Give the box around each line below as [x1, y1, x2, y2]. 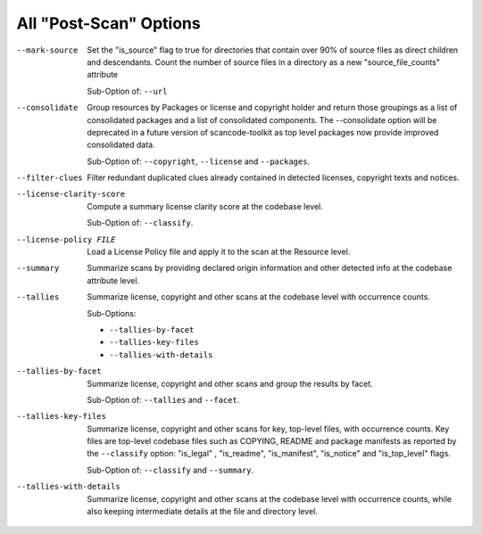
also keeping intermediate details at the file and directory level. [87, 506, 319, 517]
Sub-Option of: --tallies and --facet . [87, 394, 240, 405]
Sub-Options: [87, 308, 137, 318]
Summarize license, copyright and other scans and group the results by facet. [87, 378, 374, 389]
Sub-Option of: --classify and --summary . [87, 464, 254, 475]
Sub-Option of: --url [87, 86, 168, 96]
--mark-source [16, 45, 79, 55]
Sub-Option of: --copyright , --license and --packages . [87, 156, 311, 167]
